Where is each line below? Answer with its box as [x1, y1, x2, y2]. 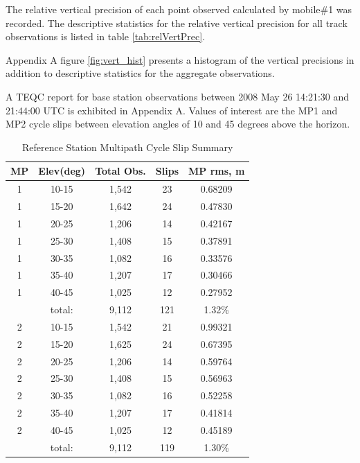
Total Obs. [95, 164, 146, 178]
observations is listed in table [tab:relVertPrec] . [6, 29, 206, 44]
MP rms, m [188, 164, 245, 178]
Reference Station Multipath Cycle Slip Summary [21, 139, 233, 154]
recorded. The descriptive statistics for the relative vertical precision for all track [6, 15, 348, 30]
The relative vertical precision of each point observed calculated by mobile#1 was [6, 2, 352, 16]
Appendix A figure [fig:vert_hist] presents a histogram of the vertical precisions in [6, 52, 354, 67]
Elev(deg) [38, 164, 86, 178]
